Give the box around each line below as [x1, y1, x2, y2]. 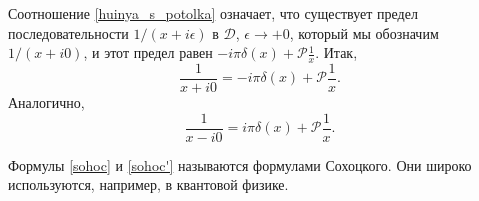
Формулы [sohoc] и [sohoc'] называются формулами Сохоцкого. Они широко [8, 154, 472, 175]
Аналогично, [8, 92, 85, 113]
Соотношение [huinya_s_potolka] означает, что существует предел [8, 3, 418, 23]
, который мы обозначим [289, 22, 439, 43]
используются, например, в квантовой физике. [8, 174, 289, 195]
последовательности [8, 22, 129, 43]
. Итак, [315, 42, 358, 63]
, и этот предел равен [83, 42, 213, 63]
